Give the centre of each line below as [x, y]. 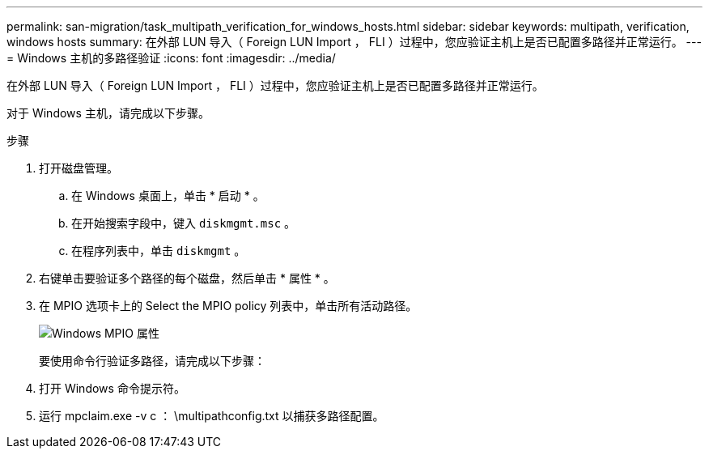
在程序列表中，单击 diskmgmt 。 [159, 251]
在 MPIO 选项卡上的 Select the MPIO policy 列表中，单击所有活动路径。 [228, 306]
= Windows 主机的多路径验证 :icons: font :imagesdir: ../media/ [171, 58]
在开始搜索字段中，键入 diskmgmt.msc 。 [184, 223]
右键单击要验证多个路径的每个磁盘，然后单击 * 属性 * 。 [187, 278]
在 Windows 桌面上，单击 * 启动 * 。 [168, 196]
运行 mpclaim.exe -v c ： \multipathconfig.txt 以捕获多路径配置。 [212, 416]
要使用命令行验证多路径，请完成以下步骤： [152, 361]
